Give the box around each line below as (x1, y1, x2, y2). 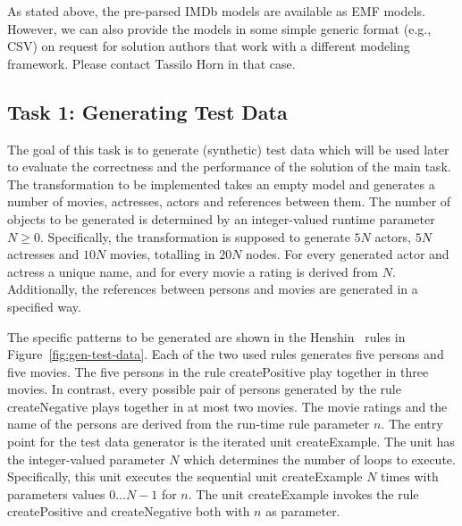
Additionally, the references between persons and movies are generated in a (7, 280, 418, 298)
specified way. (7, 296, 81, 315)
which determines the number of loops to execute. (183, 449, 456, 468)
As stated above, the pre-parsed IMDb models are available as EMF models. (7, 2, 425, 20)
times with (381, 467, 439, 486)
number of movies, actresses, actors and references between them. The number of (7, 192, 451, 211)
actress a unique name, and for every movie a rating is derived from (7, 262, 379, 280)
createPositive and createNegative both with (7, 502, 250, 521)
